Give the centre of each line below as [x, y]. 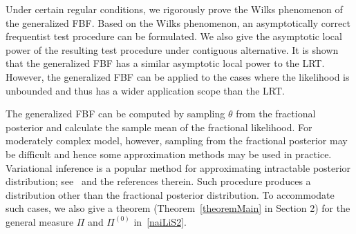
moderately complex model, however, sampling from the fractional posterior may [177, 140]
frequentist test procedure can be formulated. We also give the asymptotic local [174, 36]
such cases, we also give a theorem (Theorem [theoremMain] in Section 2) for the [178, 208]
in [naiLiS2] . [160, 221]
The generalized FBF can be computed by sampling [115, 114]
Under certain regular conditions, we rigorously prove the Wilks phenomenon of [174, 9]
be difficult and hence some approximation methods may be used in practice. [169, 154]
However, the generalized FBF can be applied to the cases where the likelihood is [178, 76]
